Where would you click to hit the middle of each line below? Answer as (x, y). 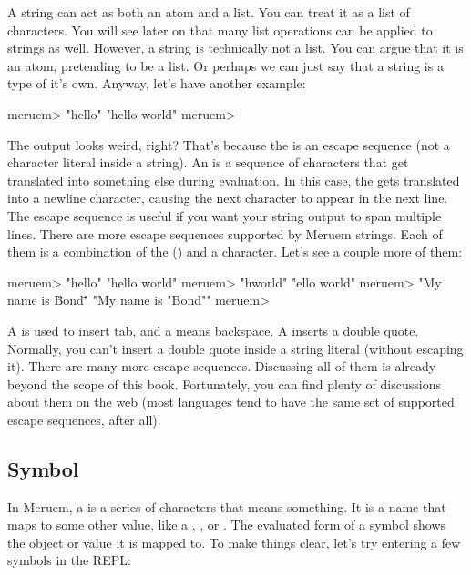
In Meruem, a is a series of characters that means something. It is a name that (227, 506)
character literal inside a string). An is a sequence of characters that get (208, 162)
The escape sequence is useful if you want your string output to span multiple (225, 215)
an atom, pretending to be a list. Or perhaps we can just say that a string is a (225, 65)
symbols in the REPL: (69, 560)
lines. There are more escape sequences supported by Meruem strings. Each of (225, 233)
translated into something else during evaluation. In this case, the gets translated (234, 180)
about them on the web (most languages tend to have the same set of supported (231, 402)
